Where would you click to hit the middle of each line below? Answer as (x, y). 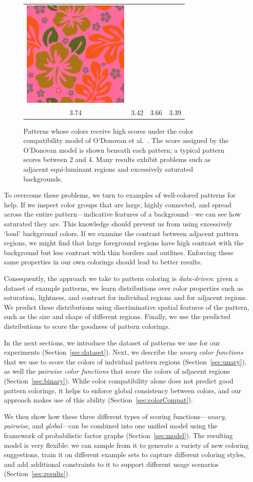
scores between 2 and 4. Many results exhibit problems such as (117, 159)
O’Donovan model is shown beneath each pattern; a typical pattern (124, 150)
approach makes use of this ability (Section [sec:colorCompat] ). (98, 400)
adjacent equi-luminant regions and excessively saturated (108, 169)
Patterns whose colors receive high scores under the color (108, 131)
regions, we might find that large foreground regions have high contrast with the (124, 243)
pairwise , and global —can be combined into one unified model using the (111, 426)
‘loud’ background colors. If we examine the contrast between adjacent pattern (121, 233)
